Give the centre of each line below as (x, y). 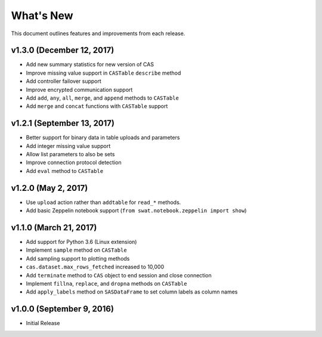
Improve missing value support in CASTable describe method (103, 73)
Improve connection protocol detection (74, 163)
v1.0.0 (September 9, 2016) (63, 309)
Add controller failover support (64, 81)
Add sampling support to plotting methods (78, 258)
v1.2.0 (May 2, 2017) (49, 188)
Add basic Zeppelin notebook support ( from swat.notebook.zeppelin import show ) (136, 211)
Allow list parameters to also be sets (70, 154)
